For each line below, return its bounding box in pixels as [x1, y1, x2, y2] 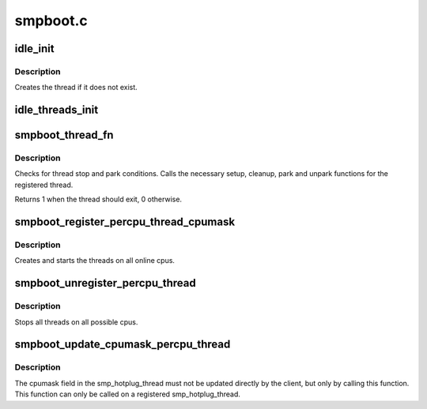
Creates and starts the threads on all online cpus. [14, 256, 176, 265]
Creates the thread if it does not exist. [14, 83, 138, 92]
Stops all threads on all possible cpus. [14, 317, 138, 327]
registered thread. [14, 180, 74, 189]
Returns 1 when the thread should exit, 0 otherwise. [14, 194, 182, 204]
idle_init [14, 42, 55, 55]
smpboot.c [14, 12, 88, 29]
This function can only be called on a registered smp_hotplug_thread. [14, 389, 241, 399]
